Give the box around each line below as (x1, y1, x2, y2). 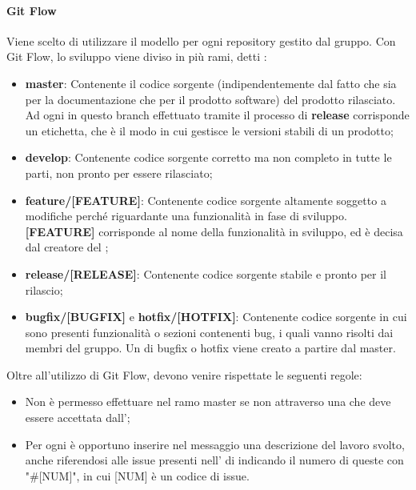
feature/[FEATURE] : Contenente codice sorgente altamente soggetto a (25, 191, 386, 208)
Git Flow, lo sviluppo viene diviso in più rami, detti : (6, 48, 267, 65)
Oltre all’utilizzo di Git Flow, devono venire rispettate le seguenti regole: (6, 366, 362, 383)
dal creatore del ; (25, 239, 109, 255)
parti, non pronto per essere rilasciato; (25, 164, 213, 181)
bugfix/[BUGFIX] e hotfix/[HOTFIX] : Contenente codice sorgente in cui (25, 308, 407, 325)
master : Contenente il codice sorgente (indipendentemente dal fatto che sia (25, 74, 397, 91)
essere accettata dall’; (25, 409, 130, 426)
